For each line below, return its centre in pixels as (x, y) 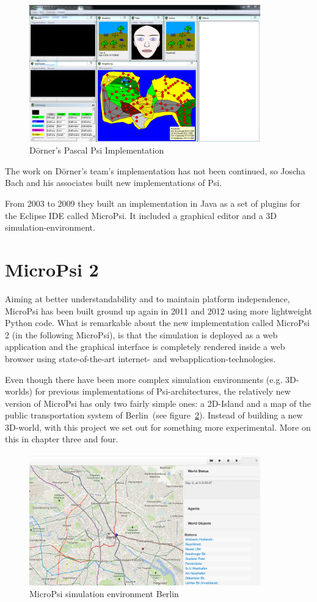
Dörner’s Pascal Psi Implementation (97, 150)
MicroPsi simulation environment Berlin (104, 594)
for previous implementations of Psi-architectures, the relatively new (163, 391)
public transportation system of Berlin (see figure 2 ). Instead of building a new (154, 415)
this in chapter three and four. (62, 439)
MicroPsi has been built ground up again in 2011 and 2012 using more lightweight (159, 310)
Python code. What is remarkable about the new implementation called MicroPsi (157, 323)
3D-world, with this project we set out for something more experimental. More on (158, 427)
